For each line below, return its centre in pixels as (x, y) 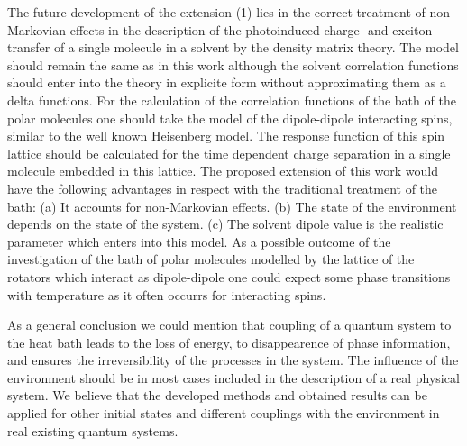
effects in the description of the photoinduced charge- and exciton (251, 29)
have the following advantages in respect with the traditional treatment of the (223, 188)
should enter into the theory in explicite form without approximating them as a (227, 82)
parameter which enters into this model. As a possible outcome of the (199, 241)
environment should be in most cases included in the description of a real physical (233, 377)
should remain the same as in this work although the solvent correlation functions (233, 64)
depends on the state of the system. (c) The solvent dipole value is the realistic (225, 224)
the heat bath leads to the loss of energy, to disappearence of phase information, (229, 342)
